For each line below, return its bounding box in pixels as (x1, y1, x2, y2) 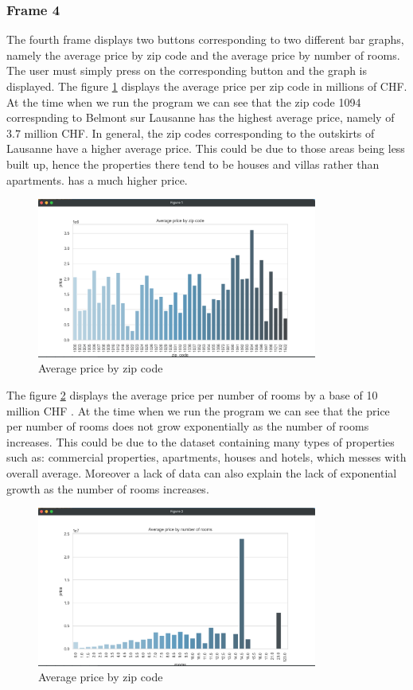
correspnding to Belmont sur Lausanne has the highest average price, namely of (6, 109, 395, 126)
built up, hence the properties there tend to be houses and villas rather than (6, 155, 380, 172)
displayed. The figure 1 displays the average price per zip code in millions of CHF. (6, 78, 407, 94)
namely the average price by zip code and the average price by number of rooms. (6, 46, 400, 63)
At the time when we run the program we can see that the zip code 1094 (6, 93, 361, 110)
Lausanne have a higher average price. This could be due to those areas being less (6, 140, 405, 157)
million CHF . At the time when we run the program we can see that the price (6, 402, 390, 419)
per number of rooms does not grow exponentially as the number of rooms (6, 418, 369, 435)
